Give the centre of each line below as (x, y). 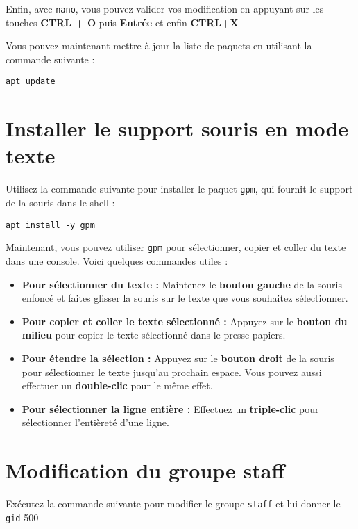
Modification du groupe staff (145, 470)
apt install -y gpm (50, 225)
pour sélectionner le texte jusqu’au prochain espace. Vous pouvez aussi (172, 372)
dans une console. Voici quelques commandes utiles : (117, 260)
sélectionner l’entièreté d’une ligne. (95, 422)
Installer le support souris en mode (177, 128)
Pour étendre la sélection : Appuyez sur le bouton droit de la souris (178, 358)
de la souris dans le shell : (60, 203)
